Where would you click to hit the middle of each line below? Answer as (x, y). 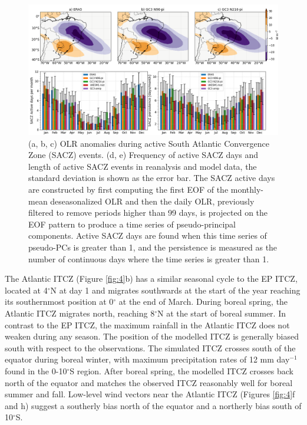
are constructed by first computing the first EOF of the (128, 190)
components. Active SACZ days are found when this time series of (148, 235)
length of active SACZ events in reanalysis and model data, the (143, 166)
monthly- (247, 190)
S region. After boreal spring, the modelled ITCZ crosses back (181, 370)
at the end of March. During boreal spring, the (203, 302)
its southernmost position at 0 (59, 302)
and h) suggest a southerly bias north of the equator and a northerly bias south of (153, 405)
